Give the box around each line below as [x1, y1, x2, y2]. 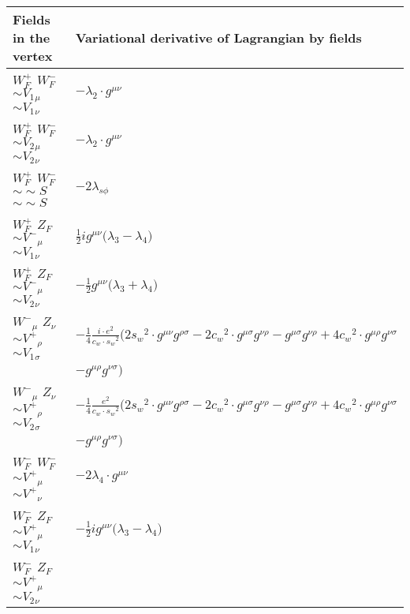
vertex [13, 47, 53, 65]
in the [13, 28, 50, 47]
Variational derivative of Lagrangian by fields [75, 28, 362, 47]
